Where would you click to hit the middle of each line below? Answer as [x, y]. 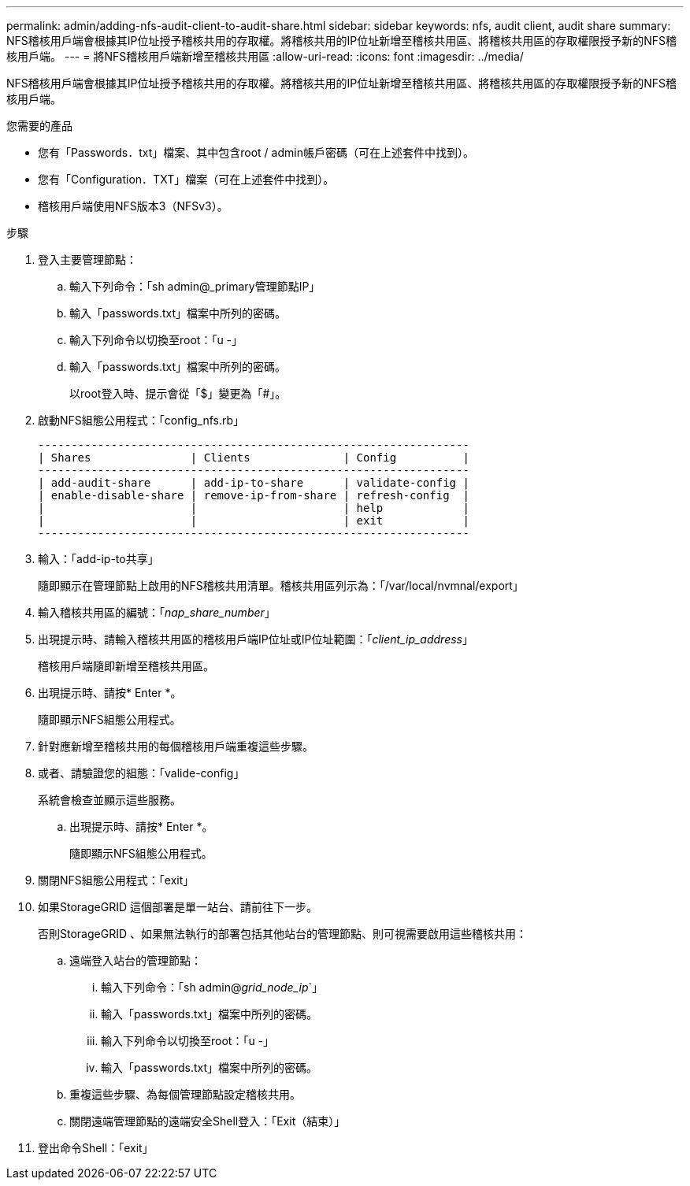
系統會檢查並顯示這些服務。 [109, 800]
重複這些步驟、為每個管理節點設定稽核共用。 [185, 1094]
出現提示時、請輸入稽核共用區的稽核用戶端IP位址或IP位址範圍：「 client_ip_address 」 [256, 639]
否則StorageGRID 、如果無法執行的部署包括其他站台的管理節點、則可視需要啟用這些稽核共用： [282, 934]
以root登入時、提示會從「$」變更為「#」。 [178, 393]
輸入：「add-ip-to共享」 [98, 559]
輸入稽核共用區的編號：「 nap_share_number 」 [157, 612]
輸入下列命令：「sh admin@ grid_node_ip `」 [212, 987]
